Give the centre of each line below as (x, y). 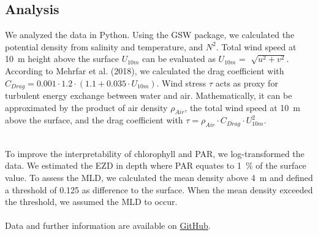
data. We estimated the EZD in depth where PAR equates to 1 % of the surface (156, 165)
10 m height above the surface (62, 59)
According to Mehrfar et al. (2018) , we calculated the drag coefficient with (145, 70)
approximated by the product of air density (86, 107)
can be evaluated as (179, 59)
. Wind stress (181, 83)
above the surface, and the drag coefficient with (94, 120)
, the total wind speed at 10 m (243, 107)
